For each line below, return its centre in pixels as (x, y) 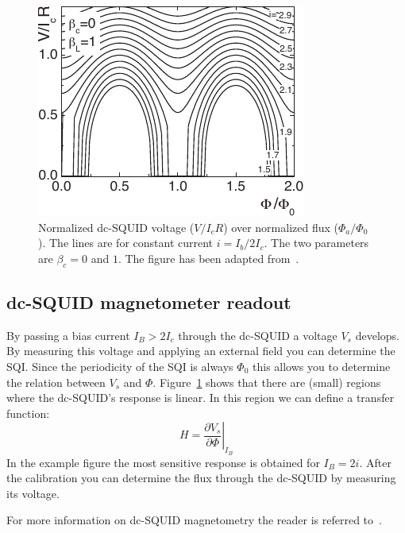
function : (28, 413)
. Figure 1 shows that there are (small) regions (267, 382)
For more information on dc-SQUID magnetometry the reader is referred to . (194, 520)
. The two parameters (316, 243)
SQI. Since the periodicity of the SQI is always (120, 366)
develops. (377, 335)
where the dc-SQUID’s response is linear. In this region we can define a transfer (201, 398)
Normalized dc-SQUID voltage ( (116, 227)
